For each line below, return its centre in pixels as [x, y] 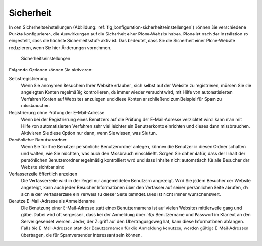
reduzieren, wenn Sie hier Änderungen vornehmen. [60, 47]
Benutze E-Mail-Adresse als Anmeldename [52, 201]
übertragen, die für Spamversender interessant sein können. [82, 235]
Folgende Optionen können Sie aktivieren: [51, 70]
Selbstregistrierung [28, 78]
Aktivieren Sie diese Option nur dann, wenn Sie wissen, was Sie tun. [89, 133]
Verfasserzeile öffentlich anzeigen [43, 174]
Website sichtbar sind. [43, 167]
